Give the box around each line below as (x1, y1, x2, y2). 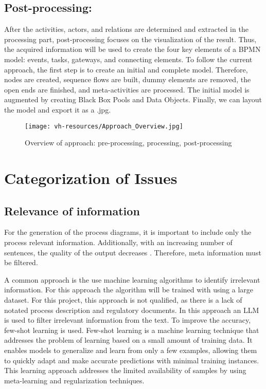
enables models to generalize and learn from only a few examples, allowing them (4, 344, 257, 355)
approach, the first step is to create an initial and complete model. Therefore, (4, 64, 248, 75)
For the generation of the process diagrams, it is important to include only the (4, 227, 252, 237)
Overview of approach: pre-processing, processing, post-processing (25, 137, 232, 148)
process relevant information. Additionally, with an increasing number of (4, 236, 233, 247)
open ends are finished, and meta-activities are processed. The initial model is (4, 84, 250, 95)
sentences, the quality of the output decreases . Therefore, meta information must (4, 247, 261, 257)
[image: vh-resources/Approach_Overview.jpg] (25, 122, 183, 130)
